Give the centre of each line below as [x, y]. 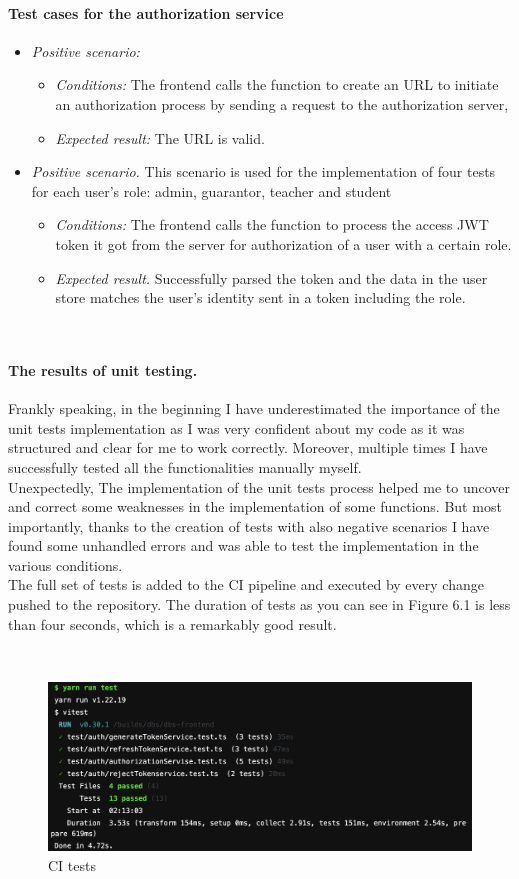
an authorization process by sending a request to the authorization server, [282, 103]
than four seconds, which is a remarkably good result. [172, 623]
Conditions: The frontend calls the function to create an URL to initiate [277, 84]
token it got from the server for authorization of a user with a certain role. [283, 243]
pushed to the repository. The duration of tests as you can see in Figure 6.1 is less [259, 604]
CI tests [72, 864]
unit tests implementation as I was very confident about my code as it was [236, 427]
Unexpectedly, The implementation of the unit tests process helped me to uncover [259, 486]
